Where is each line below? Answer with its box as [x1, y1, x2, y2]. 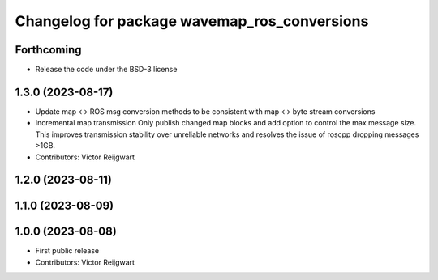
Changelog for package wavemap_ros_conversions [15, 12, 369, 30]
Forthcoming [15, 43, 82, 57]
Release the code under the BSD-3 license [35, 65, 178, 74]
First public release [35, 246, 100, 256]
